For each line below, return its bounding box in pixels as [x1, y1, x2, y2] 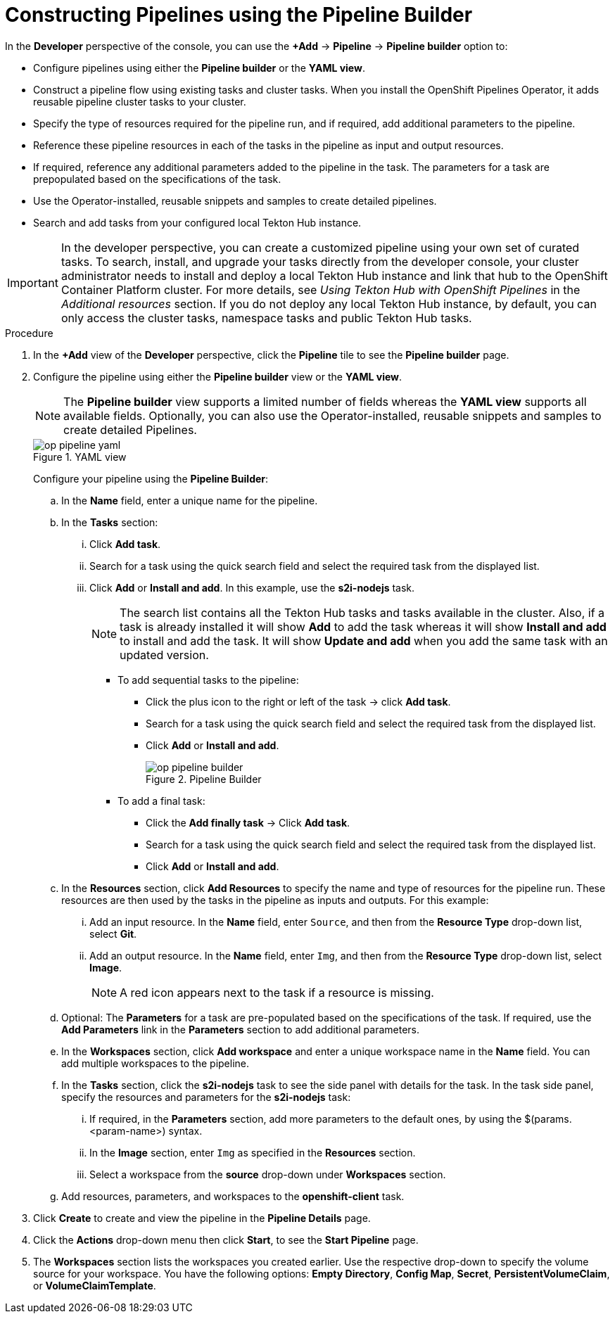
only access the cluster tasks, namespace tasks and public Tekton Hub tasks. [61, 310, 472, 325]
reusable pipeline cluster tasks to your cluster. [33, 95, 246, 108]
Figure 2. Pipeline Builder [146, 772, 262, 785]
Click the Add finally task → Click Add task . [146, 816, 350, 829]
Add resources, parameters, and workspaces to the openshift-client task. [61, 1190, 405, 1202]
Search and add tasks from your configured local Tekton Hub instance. [33, 216, 362, 229]
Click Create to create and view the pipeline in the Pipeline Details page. [33, 1211, 371, 1224]
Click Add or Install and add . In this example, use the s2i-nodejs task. [89, 581, 415, 594]
